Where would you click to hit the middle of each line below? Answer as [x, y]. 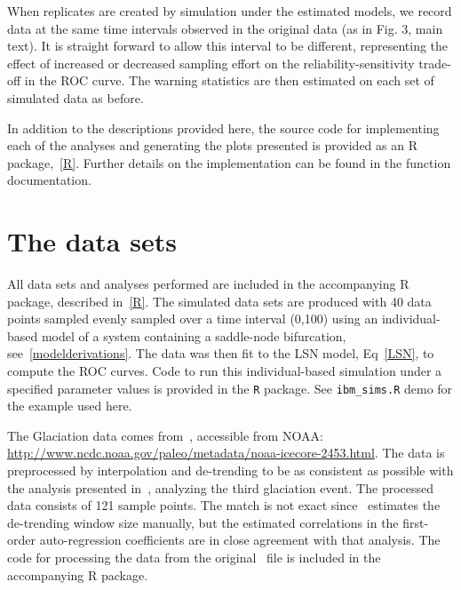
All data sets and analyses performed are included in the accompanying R [208, 284]
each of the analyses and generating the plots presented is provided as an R [212, 145]
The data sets [92, 241]
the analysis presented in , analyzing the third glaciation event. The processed [221, 487]
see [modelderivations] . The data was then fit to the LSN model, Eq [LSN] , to [221, 353]
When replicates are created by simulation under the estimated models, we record [230, 11]
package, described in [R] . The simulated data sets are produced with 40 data [219, 301]
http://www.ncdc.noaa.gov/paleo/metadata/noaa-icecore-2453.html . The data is [226, 453]
